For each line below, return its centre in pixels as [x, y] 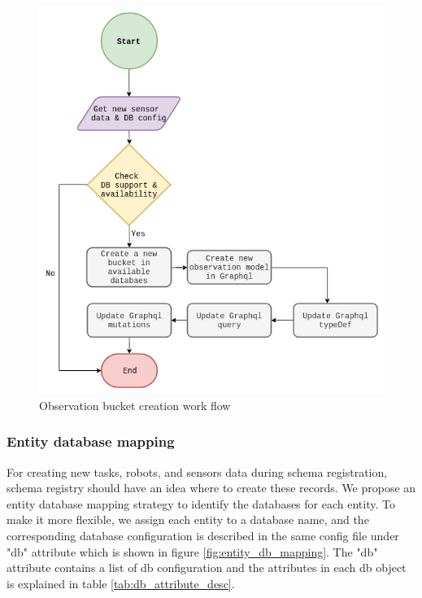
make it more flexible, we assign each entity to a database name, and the [188, 519]
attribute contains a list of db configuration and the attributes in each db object [207, 567]
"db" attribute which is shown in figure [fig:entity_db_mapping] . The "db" [192, 551]
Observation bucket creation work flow [135, 405]
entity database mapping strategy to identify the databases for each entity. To [201, 503]
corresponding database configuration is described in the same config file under [203, 535]
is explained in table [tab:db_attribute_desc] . [121, 583]
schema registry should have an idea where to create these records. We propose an [211, 488]
